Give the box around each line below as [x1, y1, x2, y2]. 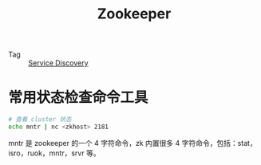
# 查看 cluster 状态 [8, 116, 72, 124]
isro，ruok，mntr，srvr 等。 [8, 148, 101, 158]
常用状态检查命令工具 [8, 88, 149, 107]
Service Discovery [28, 58, 89, 68]
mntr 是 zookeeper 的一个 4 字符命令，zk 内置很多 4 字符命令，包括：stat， [8, 138, 257, 147]
